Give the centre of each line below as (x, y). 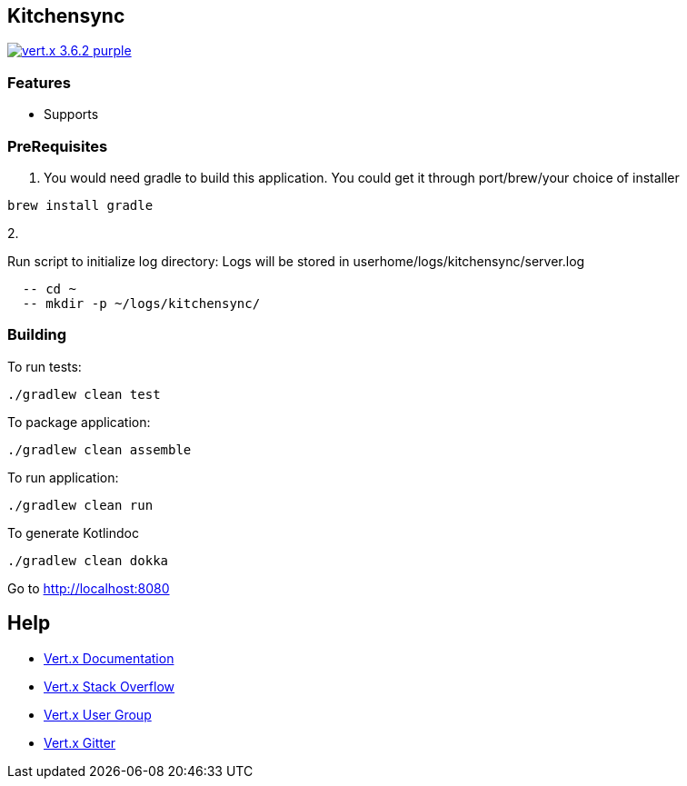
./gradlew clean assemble (100, 449)
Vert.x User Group (98, 714)
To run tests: (45, 366)
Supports (71, 114)
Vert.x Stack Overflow (110, 686)
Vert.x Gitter (80, 742)
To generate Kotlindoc (73, 532)
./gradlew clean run (80, 505)
